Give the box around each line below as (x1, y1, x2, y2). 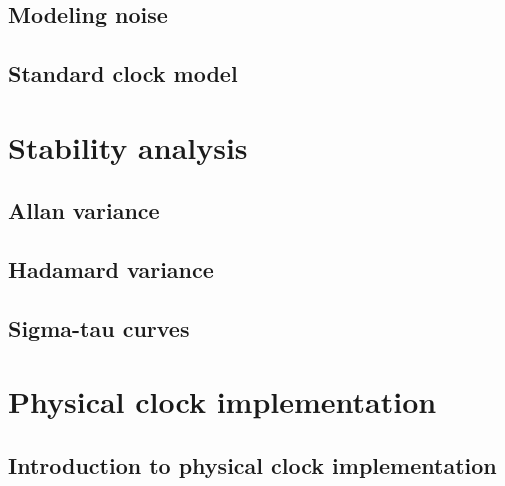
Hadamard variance (8, 254, 214, 285)
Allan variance (8, 195, 160, 226)
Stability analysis (8, 126, 248, 167)
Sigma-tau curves (8, 312, 190, 343)
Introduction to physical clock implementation (8, 450, 497, 481)
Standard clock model (8, 58, 238, 89)
